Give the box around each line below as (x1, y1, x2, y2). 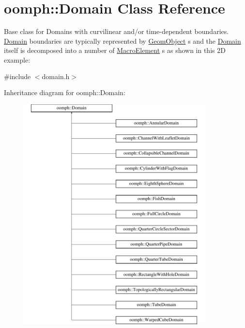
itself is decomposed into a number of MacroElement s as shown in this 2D (4, 45, 226, 55)
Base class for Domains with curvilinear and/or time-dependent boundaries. (4, 26, 229, 36)
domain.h (42, 71, 70, 81)
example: (4, 54, 31, 65)
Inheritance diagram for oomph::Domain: (4, 87, 125, 98)
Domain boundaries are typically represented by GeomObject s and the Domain (4, 35, 241, 46)
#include (4, 71, 31, 81)
